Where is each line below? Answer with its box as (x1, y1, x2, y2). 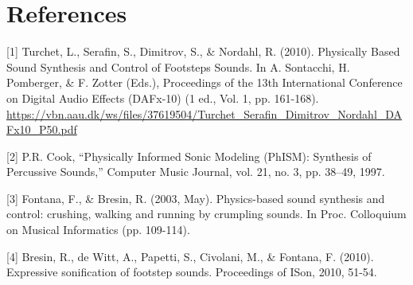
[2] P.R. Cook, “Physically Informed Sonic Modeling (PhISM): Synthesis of (6, 147, 372, 164)
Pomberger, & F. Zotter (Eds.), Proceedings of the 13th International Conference (6, 74, 403, 91)
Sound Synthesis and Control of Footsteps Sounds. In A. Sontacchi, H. (6, 58, 350, 75)
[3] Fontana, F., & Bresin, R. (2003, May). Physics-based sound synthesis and (6, 189, 385, 206)
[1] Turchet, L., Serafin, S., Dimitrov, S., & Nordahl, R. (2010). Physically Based (6, 43, 400, 60)
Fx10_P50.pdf (6, 121, 77, 138)
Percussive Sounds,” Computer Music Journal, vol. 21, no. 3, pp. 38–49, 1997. (6, 163, 385, 180)
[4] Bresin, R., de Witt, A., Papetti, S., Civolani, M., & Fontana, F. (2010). (6, 248, 374, 264)
